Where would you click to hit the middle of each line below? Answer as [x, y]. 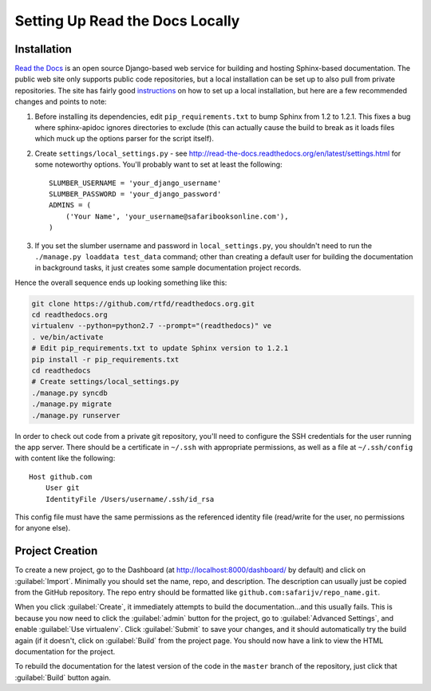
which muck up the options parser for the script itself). [125, 139]
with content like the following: [65, 458]
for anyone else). [43, 528]
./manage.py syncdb [69, 393]
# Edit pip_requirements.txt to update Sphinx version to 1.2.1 [160, 348]
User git [62, 488]
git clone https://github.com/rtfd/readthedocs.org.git [143, 304]
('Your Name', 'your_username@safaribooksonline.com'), [177, 216]
